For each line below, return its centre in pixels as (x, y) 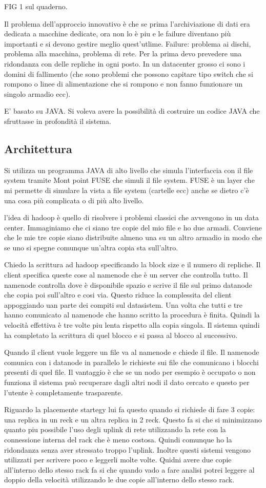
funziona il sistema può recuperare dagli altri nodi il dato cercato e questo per (127, 382)
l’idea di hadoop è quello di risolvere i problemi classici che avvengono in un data (131, 217)
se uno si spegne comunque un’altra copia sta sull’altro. (91, 247)
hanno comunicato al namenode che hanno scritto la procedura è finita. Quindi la (132, 315)
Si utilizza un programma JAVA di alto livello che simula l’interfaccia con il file (129, 170)
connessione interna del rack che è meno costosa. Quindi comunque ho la (118, 439)
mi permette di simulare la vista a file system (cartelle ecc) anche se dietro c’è (127, 190)
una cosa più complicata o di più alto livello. (74, 200)
